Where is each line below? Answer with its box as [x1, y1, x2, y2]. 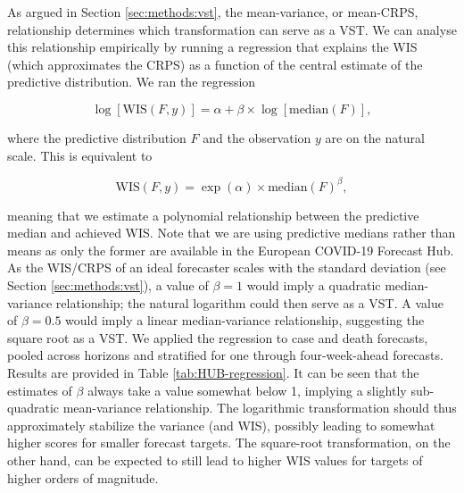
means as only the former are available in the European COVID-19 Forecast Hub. [7, 240, 454, 259]
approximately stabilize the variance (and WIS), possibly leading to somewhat [7, 415, 435, 434]
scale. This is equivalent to [7, 146, 153, 164]
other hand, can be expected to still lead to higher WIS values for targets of [7, 450, 423, 469]
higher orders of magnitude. [7, 468, 159, 487]
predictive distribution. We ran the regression [7, 72, 256, 91]
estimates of [7, 380, 72, 399]
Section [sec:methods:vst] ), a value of [7, 276, 209, 295]
